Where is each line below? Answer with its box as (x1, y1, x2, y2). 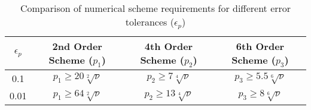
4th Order (144, 39, 193, 53)
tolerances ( (125, 15, 174, 29)
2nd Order (52, 39, 102, 53)
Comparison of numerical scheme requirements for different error (20, 1, 291, 15)
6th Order (236, 39, 285, 53)
